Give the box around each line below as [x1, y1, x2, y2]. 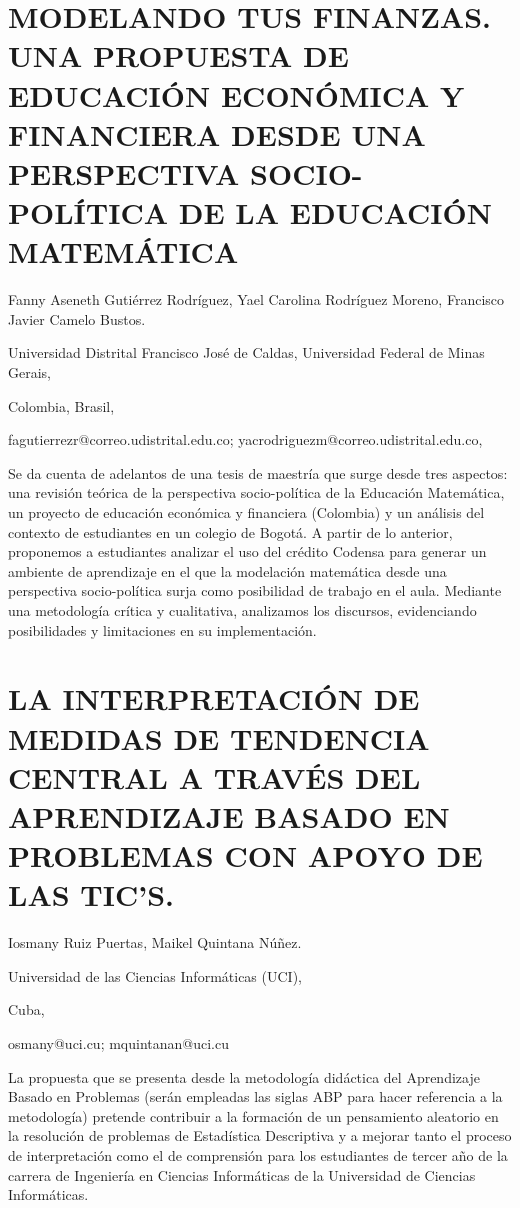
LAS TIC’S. [8, 874, 174, 915]
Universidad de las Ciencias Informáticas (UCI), [8, 965, 302, 986]
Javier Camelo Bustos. [8, 308, 146, 329]
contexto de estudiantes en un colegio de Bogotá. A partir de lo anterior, [8, 521, 453, 542]
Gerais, [8, 362, 51, 383]
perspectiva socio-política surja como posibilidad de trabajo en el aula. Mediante [8, 580, 502, 601]
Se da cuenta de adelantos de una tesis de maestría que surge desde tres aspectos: [8, 462, 508, 483]
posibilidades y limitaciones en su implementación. [8, 619, 317, 640]
